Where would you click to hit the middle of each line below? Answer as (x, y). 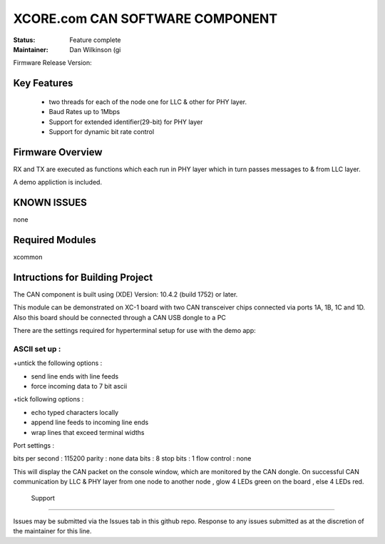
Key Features (43, 83)
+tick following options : (48, 399)
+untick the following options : (58, 363)
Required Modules (55, 240)
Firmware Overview (58, 152)
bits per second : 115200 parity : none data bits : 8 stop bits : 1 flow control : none (132, 458)
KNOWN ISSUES (50, 203)
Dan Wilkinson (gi (95, 49)
